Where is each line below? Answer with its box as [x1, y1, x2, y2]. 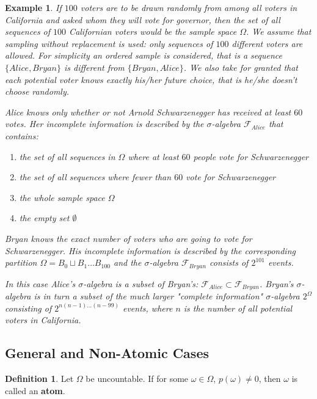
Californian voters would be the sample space [69, 25, 237, 38]
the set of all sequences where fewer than [19, 170, 172, 183]
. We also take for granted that [183, 60, 298, 73]
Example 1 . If [5, 1, 62, 13]
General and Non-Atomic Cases [5, 343, 209, 362]
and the [113, 256, 142, 269]
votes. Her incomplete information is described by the [5, 117, 204, 130]
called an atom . [5, 384, 65, 397]
